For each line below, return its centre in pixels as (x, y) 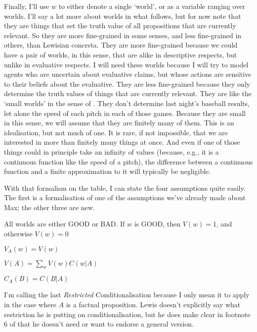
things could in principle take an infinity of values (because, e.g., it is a (111, 151)
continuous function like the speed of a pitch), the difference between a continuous (128, 161)
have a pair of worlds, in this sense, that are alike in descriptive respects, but (121, 54)
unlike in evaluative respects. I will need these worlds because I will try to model (126, 64)
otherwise (18, 234)
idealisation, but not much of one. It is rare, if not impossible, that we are (116, 132)
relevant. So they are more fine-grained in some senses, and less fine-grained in (123, 35)
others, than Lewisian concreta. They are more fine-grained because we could (121, 45)
